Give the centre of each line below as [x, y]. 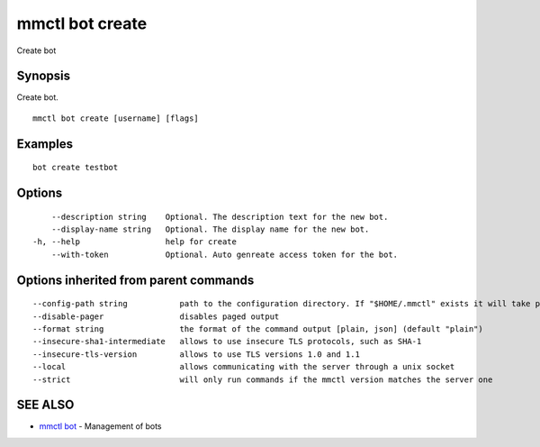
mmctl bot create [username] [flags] [116, 118]
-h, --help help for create [135, 242]
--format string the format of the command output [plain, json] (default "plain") [258, 329]
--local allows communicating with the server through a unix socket [244, 367]
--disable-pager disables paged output [156, 316]
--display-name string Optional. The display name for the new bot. [210, 229]
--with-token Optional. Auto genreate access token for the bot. [225, 254]
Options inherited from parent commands [135, 280]
